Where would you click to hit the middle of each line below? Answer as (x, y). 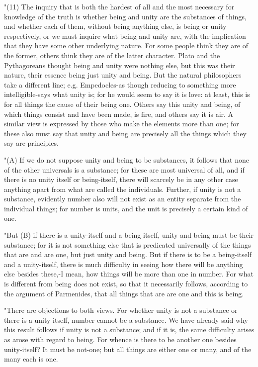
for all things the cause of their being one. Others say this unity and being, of (122, 104)
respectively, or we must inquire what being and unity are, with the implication (125, 36)
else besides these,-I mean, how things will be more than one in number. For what (129, 274)
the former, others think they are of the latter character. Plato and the (112, 55)
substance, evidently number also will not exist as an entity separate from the (123, 199)
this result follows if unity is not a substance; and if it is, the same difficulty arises (129, 329)
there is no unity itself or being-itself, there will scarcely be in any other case (121, 179)
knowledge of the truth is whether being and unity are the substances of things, (125, 16)
